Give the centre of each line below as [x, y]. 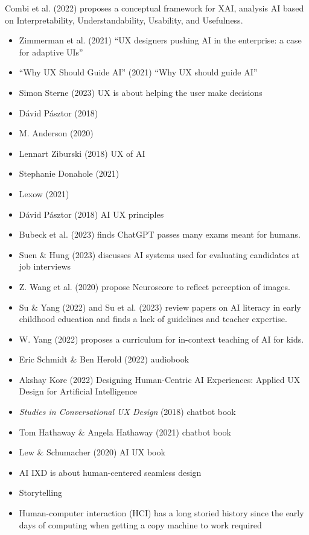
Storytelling [41, 492]
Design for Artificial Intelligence [78, 391]
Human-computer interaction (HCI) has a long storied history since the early [161, 513]
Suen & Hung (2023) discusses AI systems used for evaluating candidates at [159, 254]
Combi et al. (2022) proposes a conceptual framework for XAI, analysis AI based [154, 8]
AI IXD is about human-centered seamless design [110, 472]
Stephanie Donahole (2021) [69, 173]
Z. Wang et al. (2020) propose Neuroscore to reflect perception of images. [154, 286]
